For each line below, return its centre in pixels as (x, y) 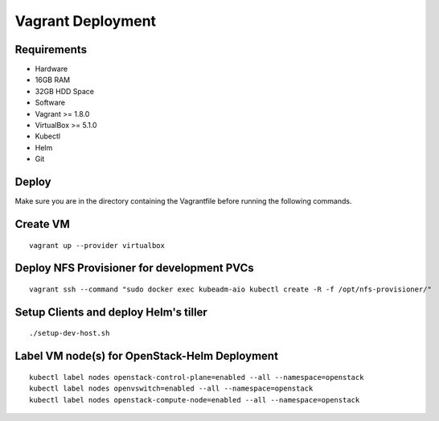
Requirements (51, 50)
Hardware (51, 69)
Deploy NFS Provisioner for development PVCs (135, 268)
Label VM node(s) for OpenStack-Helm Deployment (147, 356)
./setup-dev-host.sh (70, 333)
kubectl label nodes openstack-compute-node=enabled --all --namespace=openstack (195, 400)
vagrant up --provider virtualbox (97, 245)
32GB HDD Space (64, 91)
